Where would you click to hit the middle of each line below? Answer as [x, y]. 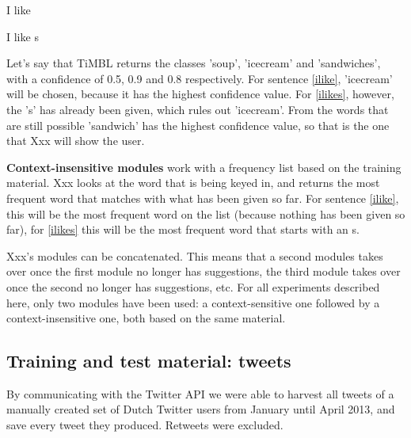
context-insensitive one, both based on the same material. [146, 318]
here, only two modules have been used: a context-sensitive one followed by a [193, 302]
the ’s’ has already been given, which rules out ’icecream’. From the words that [198, 109]
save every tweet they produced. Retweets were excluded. [145, 425]
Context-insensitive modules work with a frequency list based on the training [204, 167]
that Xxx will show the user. [76, 141]
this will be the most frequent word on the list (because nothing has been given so [206, 213]
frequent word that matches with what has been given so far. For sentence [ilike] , [203, 198]
